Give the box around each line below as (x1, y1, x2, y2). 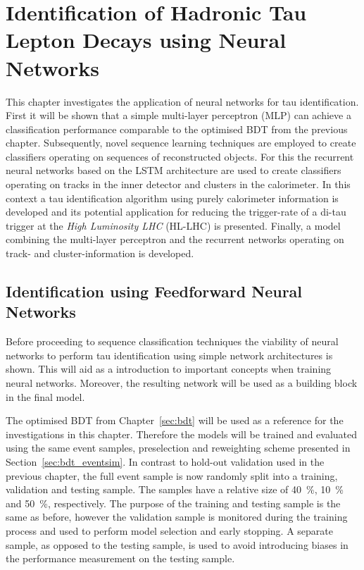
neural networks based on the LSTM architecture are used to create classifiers (6, 163, 341, 178)
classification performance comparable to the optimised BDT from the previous (6, 121, 348, 136)
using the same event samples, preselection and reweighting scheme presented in (6, 440, 351, 455)
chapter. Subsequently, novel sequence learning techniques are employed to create (6, 135, 356, 150)
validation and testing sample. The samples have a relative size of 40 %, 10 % (6, 482, 344, 497)
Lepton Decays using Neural (6, 25, 287, 54)
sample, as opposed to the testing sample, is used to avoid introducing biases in (6, 537, 349, 552)
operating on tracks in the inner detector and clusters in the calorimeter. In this (6, 177, 351, 192)
